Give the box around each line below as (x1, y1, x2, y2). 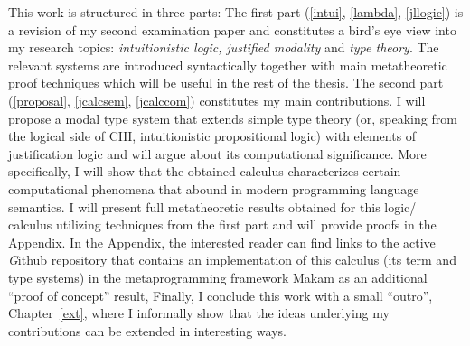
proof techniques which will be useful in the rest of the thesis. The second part (8, 73, 444, 92)
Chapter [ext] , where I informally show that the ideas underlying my (8, 304, 390, 323)
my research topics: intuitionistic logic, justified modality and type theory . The (8, 38, 439, 57)
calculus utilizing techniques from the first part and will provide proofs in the (8, 215, 437, 234)
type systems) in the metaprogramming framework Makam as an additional (8, 267, 428, 286)
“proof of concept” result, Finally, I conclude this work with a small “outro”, (8, 285, 433, 304)
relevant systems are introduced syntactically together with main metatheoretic (8, 55, 447, 74)
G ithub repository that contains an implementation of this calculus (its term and (8, 250, 456, 269)
